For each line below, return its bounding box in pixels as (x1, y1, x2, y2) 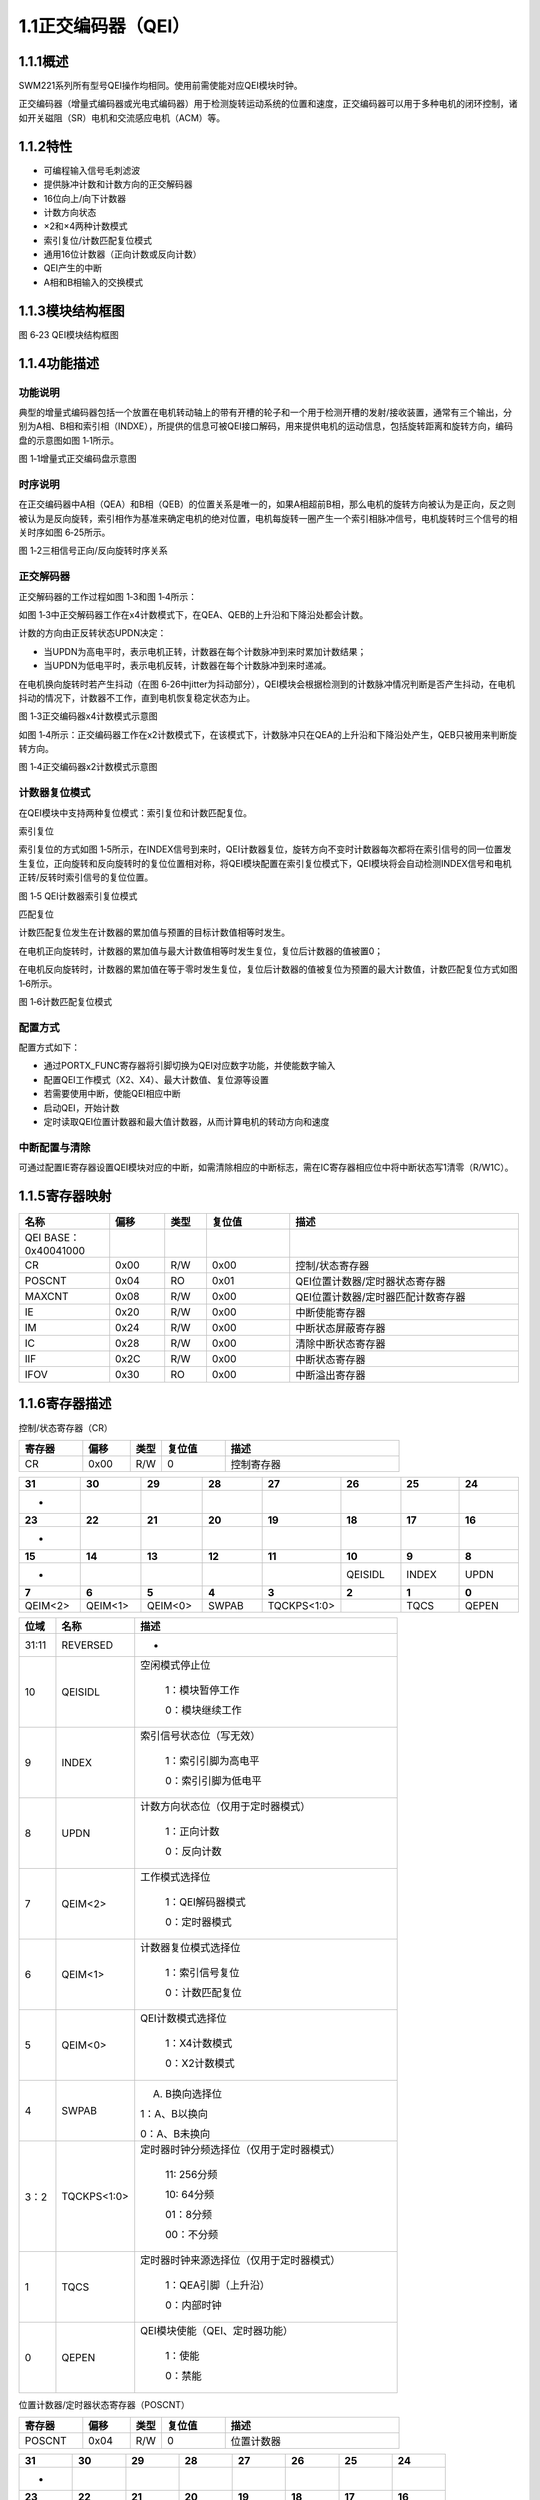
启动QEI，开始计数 (43, 1101, 120, 1114)
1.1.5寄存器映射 (18, 1187, 112, 1204)
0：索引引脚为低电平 (165, 1773, 262, 1787)
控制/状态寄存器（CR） (18, 1421, 114, 1434)
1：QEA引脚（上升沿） (165, 2278, 270, 2292)
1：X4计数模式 (165, 2036, 233, 2050)
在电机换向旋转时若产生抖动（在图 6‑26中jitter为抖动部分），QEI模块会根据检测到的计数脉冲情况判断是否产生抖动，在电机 (18, 678, 515, 690)
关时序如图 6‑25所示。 (18, 526, 111, 539)
